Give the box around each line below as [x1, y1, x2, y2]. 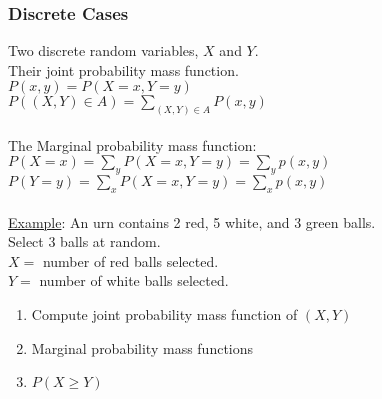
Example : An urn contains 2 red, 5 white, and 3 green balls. [8, 211, 376, 232]
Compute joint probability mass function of [31, 304, 298, 325]
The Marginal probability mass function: [8, 134, 257, 155]
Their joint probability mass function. [8, 59, 239, 80]
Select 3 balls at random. [8, 231, 161, 252]
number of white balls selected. [39, 270, 229, 291]
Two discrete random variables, [8, 40, 199, 61]
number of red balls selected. [42, 250, 219, 271]
